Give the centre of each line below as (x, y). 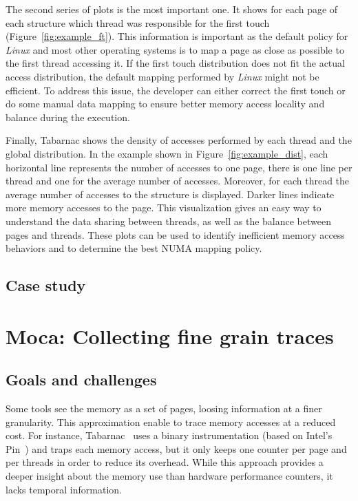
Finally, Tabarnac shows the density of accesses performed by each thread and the (179, 140)
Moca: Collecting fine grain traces (170, 335)
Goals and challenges (81, 380)
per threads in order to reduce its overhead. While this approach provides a (165, 462)
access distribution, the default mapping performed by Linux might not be (162, 76)
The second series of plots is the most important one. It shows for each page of (172, 9)
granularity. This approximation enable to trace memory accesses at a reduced (171, 422)
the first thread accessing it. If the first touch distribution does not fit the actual (175, 63)
